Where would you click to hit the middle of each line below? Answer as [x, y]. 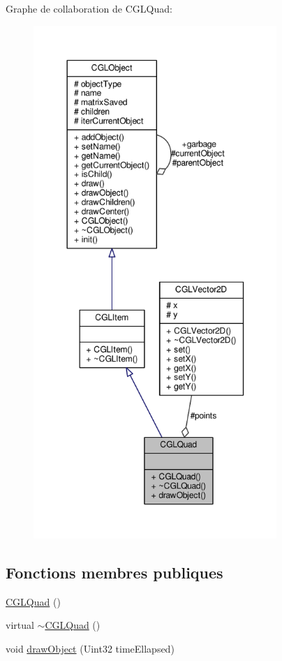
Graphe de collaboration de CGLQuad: [89, 8]
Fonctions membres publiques [114, 572]
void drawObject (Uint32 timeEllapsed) [90, 648]
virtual [20, 625]
